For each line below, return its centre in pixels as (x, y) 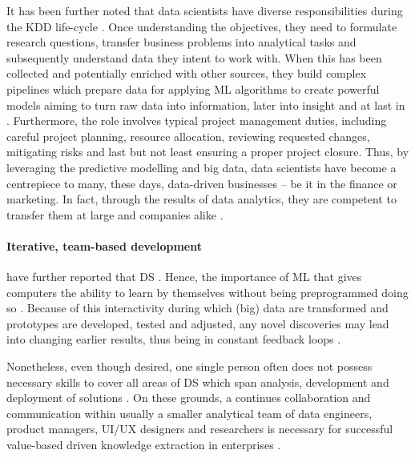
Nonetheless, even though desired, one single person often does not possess (189, 366)
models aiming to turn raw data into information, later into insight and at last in (206, 104)
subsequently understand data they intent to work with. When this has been (194, 57)
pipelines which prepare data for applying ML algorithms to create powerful (193, 88)
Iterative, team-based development (104, 245)
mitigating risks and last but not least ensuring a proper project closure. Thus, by (208, 152)
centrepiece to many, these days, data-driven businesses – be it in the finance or (202, 183)
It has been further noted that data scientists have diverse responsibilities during (205, 10)
